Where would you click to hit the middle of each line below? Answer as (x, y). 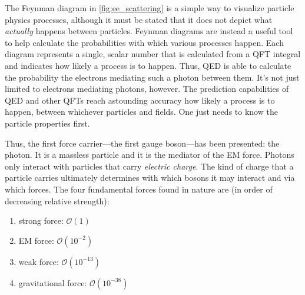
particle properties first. (47, 123)
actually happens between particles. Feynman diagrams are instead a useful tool (149, 31)
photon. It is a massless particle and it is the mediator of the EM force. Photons (150, 155)
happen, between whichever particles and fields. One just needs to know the (141, 112)
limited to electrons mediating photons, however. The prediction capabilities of (147, 89)
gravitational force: (53, 282)
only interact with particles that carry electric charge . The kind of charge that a (149, 166)
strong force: (41, 221)
